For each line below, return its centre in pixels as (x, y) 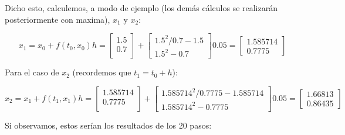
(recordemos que (102, 72)
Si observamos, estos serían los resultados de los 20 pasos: (108, 125)
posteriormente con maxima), (58, 19)
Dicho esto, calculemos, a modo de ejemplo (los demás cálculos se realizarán (141, 8)
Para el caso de (32, 72)
